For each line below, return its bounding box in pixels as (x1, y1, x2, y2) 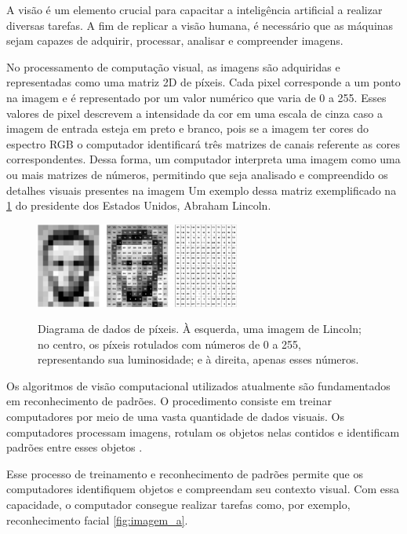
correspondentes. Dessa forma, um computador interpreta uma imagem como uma (6, 151, 401, 167)
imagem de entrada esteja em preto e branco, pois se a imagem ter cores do (6, 120, 369, 137)
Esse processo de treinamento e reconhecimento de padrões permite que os (6, 465, 363, 481)
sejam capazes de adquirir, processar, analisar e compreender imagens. (6, 32, 343, 49)
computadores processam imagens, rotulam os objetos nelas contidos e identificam (6, 423, 400, 440)
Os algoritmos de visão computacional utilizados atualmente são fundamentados (6, 377, 391, 393)
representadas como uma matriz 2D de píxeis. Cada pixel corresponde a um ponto (6, 74, 401, 90)
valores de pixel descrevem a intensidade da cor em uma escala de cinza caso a (6, 104, 383, 121)
